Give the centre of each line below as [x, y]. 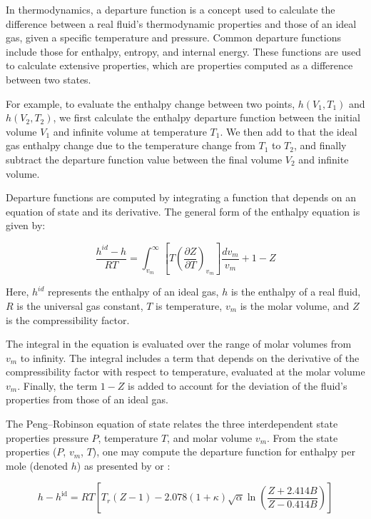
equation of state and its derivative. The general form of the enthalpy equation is [183, 211]
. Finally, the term [57, 385]
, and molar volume [210, 437]
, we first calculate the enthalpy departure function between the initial [207, 117]
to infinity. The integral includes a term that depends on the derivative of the [190, 357]
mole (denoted [37, 465]
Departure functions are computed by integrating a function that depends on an [181, 197]
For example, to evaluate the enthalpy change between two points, [151, 103]
